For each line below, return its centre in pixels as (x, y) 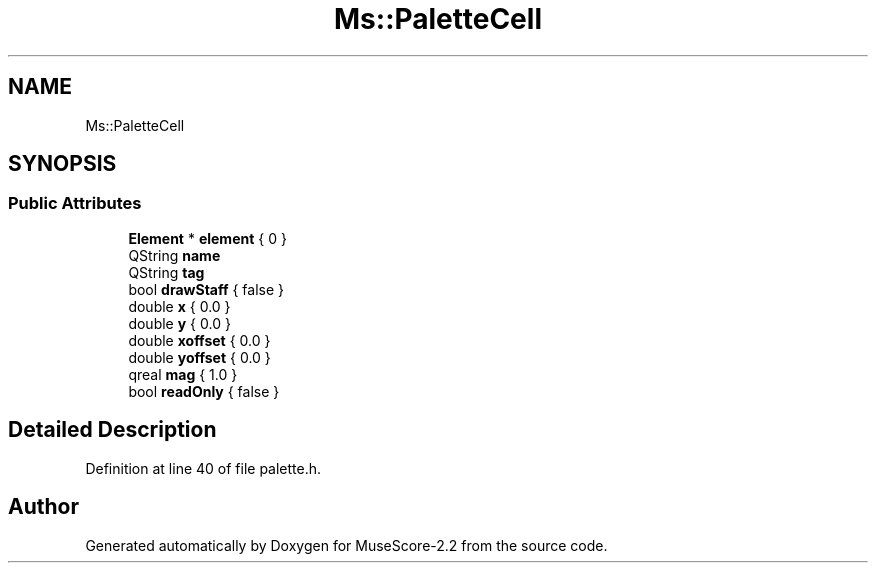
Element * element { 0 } (207, 238)
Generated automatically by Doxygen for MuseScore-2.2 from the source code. (346, 545)
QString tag (166, 272)
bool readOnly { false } (204, 391)
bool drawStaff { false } (206, 289)
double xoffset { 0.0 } (199, 340)
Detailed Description (112, 430)
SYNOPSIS (62, 164)
